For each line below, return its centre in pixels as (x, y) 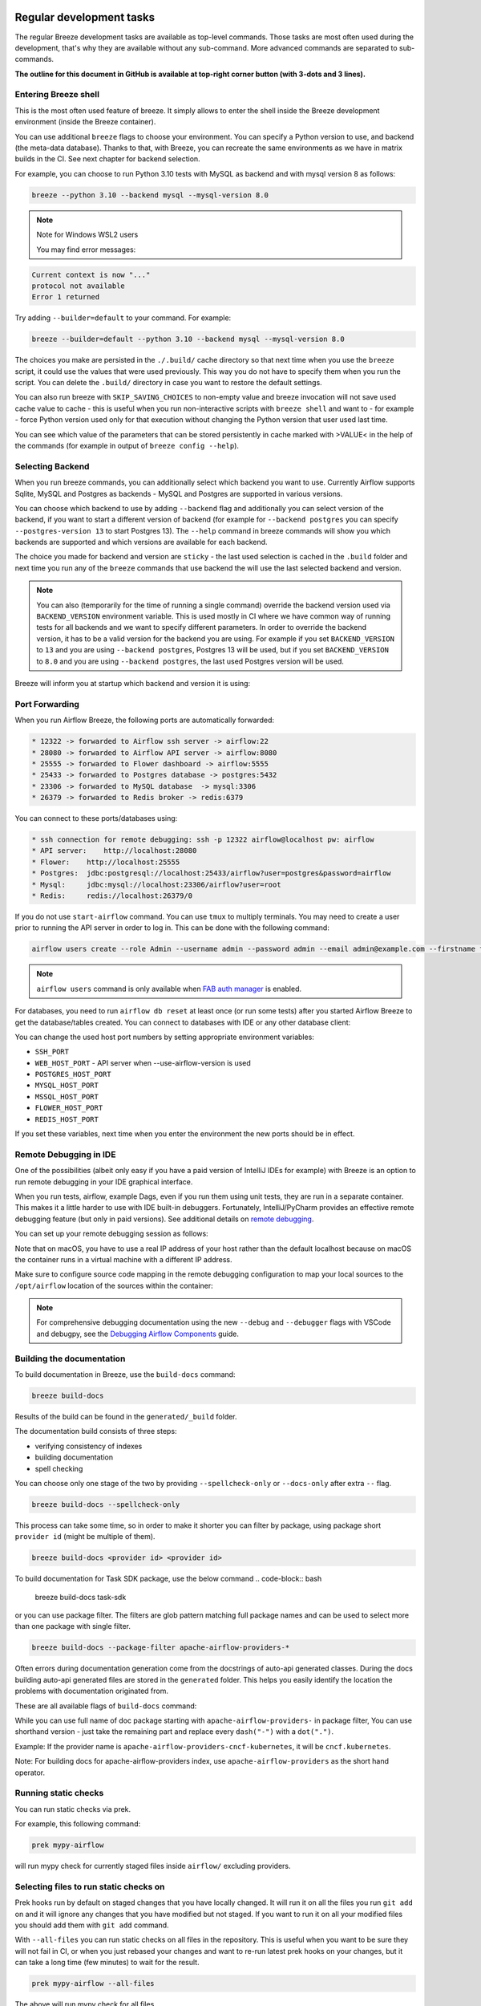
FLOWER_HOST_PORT (69, 1108)
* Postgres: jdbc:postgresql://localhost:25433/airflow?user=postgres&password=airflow (212, 873)
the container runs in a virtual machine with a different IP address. (123, 1259)
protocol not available (79, 286)
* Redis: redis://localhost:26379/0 (112, 895)
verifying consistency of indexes (89, 1446)
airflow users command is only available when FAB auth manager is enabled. (169, 989)
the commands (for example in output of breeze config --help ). (127, 445)
